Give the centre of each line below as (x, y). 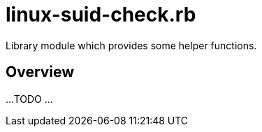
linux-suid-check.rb (101, 15)
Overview (40, 72)
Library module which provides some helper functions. (131, 45)
